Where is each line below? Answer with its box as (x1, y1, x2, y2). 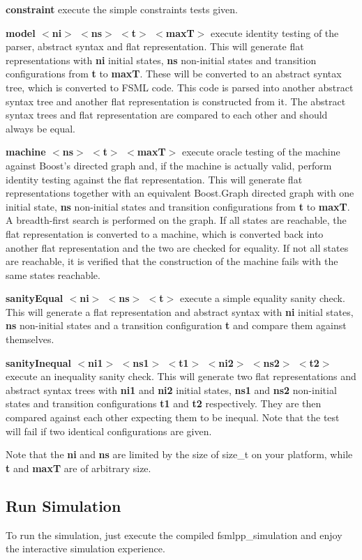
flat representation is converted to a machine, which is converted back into (6, 226, 324, 241)
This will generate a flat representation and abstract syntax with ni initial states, (6, 304, 354, 319)
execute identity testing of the (211, 25, 339, 40)
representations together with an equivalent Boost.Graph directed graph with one (6, 186, 354, 200)
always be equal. (6, 121, 76, 135)
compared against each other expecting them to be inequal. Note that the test (6, 410, 340, 425)
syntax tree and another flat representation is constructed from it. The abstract (6, 93, 346, 108)
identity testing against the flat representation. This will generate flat (6, 172, 303, 186)
